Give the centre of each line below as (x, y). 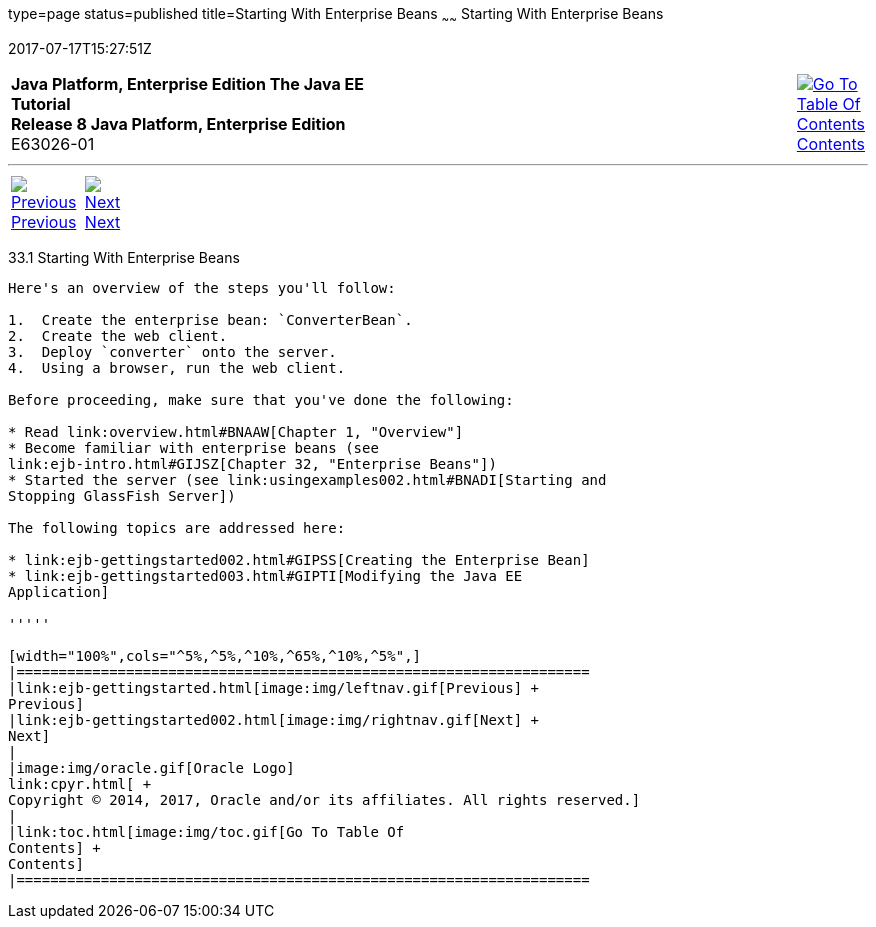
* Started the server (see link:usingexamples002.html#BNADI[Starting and (307, 479)
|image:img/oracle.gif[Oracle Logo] (151, 767)
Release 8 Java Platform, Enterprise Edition (178, 123)
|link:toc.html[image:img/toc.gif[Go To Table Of (206, 831)
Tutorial (41, 103)
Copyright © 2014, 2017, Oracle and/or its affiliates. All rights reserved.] (324, 799)
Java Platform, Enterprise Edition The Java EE (187, 83)
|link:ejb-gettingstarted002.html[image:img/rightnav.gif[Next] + (274, 719)
